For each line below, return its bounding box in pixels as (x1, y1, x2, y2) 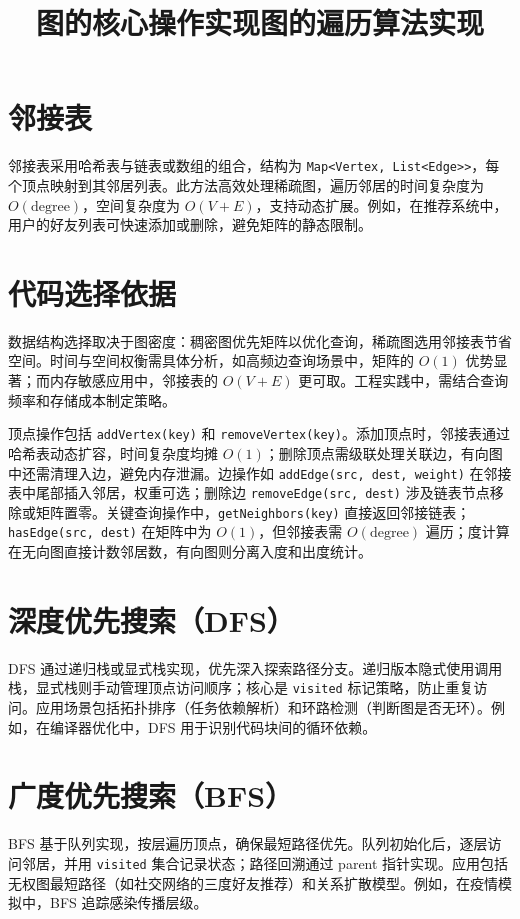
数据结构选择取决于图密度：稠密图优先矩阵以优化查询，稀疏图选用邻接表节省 (8, 330, 512, 351)
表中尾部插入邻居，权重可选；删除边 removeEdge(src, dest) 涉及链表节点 (8, 482, 490, 503)
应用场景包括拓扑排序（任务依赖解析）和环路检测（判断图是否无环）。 (35, 697, 491, 718)
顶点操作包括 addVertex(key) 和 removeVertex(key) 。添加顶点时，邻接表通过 (8, 423, 510, 444)
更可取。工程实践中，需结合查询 (298, 370, 509, 391)
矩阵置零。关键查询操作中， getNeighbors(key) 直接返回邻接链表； (35, 501, 471, 522)
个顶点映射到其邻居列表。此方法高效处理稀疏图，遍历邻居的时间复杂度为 (8, 174, 484, 195)
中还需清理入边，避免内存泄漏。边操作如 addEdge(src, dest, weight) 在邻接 (8, 462, 512, 483)
